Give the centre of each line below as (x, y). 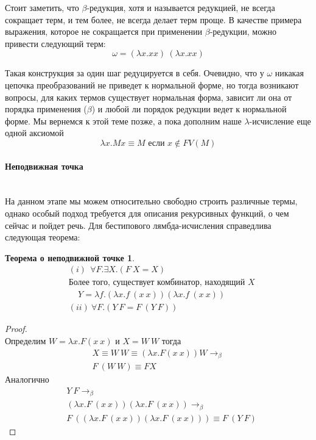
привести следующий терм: (55, 43)
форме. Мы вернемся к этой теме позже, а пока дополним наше (123, 121)
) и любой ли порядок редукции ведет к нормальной (189, 109)
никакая (289, 73)
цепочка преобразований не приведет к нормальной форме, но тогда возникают (152, 85)
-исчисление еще (280, 121)
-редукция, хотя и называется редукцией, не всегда (181, 7)
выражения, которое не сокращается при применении (104, 31)
